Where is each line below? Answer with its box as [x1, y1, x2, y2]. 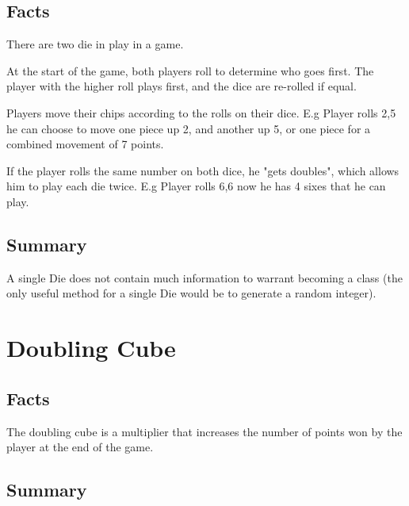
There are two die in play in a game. [6, 36, 184, 52]
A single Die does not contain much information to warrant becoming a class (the [6, 269, 403, 286]
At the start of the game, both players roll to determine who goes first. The [6, 62, 374, 79]
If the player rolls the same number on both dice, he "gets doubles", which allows [6, 162, 399, 178]
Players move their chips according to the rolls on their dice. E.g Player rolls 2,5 [6, 104, 396, 121]
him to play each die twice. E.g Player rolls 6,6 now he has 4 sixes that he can [6, 178, 386, 194]
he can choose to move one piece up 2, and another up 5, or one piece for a [6, 120, 371, 136]
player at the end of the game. [6, 439, 154, 455]
